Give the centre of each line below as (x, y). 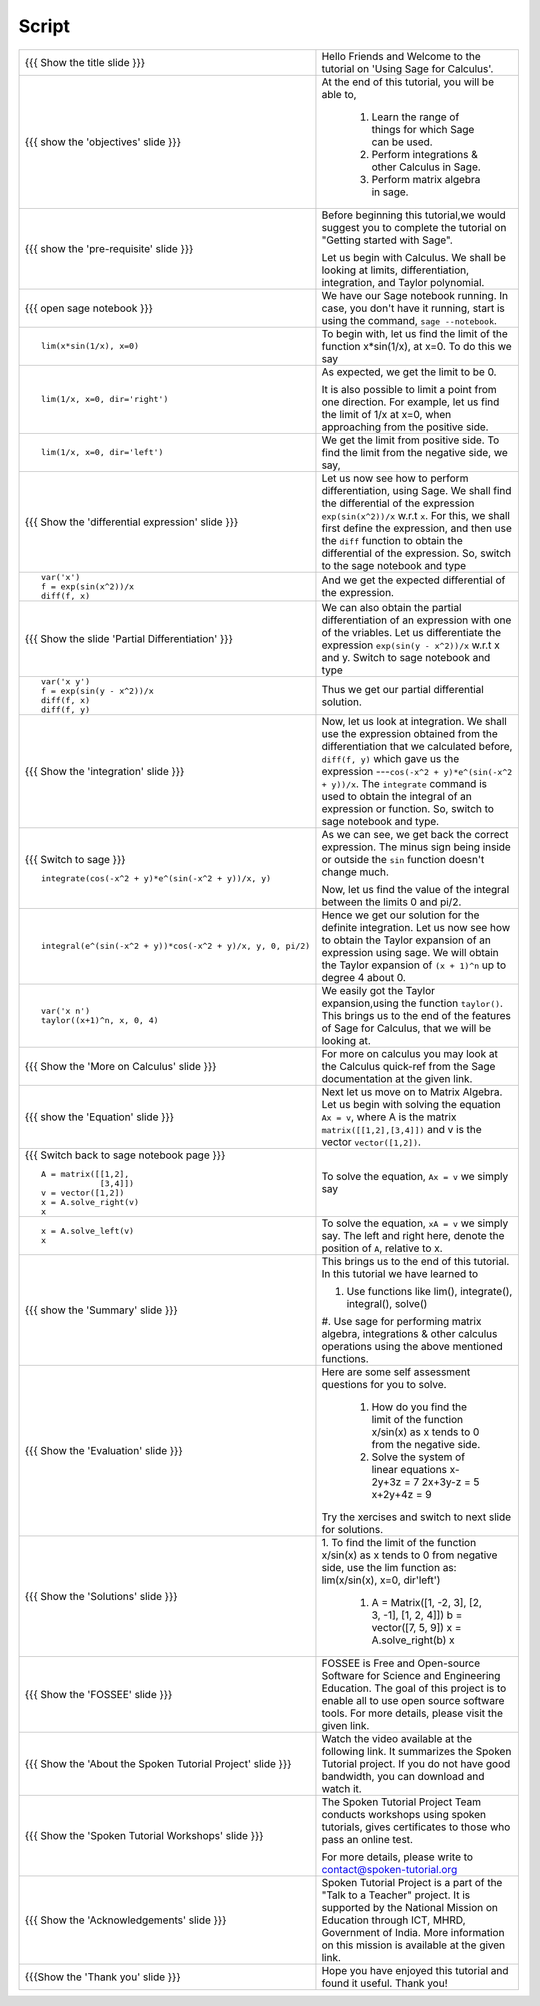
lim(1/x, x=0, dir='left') (102, 452)
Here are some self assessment (396, 1372)
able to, (339, 94)
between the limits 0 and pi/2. (391, 902)
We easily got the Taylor (378, 990)
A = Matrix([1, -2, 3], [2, (426, 1602)
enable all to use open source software (413, 1700)
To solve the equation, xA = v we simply (415, 1223)
